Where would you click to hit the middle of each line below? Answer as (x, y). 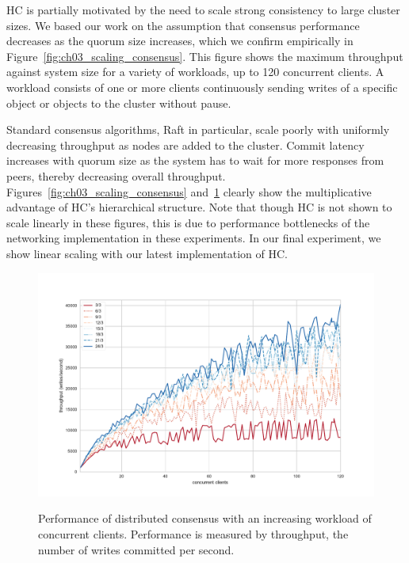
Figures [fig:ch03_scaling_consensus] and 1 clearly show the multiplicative (189, 191)
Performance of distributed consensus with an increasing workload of (205, 518)
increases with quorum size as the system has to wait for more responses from (195, 160)
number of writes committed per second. (136, 549)
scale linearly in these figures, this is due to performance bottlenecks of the (188, 222)
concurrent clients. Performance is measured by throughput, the (193, 534)
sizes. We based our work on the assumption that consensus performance (183, 25)
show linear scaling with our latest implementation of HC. (147, 253)
